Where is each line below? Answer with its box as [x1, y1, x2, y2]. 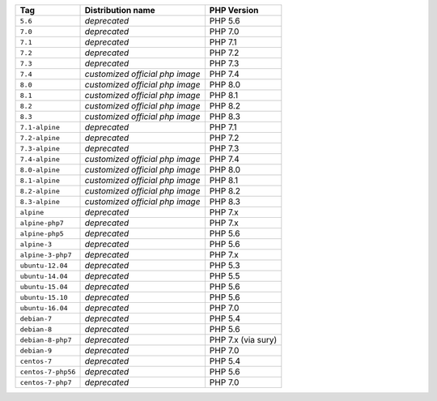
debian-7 [19, 314, 53, 323]
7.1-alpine [19, 122, 61, 131]
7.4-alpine [19, 155, 61, 164]
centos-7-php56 [19, 367, 76, 376]
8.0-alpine [19, 165, 61, 174]
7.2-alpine [19, 134, 61, 142]
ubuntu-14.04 [19, 271, 68, 280]
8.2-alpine [19, 186, 61, 195]
